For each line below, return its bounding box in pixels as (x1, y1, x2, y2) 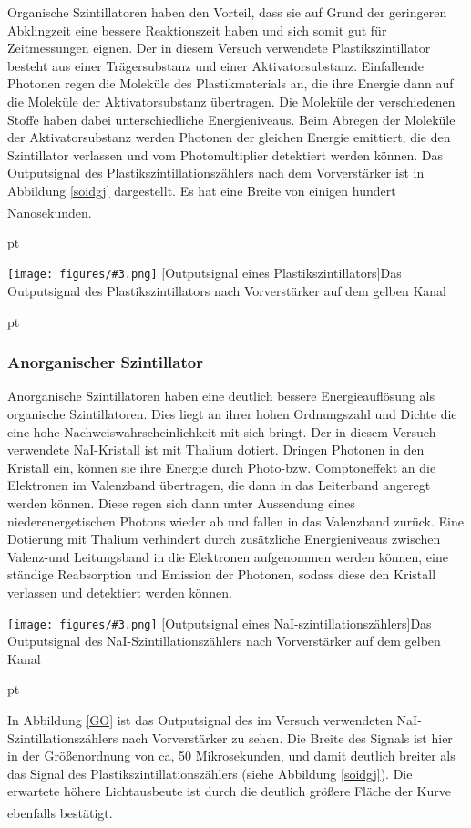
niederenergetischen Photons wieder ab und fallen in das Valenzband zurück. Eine (7, 511, 464, 530)
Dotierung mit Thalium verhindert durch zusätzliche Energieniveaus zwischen (7, 529, 441, 548)
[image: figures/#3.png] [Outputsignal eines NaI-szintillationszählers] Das (7, 613, 432, 632)
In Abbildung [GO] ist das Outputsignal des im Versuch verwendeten (7, 710, 393, 729)
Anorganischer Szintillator (7, 351, 203, 373)
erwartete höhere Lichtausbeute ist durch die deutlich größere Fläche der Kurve (7, 782, 451, 801)
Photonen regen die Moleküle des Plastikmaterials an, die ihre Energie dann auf (7, 74, 454, 93)
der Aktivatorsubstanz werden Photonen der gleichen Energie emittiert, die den (7, 128, 451, 147)
